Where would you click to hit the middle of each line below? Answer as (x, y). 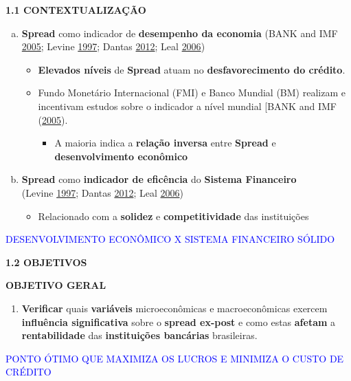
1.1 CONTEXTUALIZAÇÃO (76, 10)
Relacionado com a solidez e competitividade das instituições (173, 216)
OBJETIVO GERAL (56, 285)
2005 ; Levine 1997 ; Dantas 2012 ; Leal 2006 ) (113, 46)
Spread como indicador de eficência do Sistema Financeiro (159, 179)
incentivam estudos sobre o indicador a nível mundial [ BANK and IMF (187, 106)
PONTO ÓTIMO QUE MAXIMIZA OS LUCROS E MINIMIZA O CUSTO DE (175, 358)
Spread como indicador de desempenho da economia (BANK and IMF (180, 33)
